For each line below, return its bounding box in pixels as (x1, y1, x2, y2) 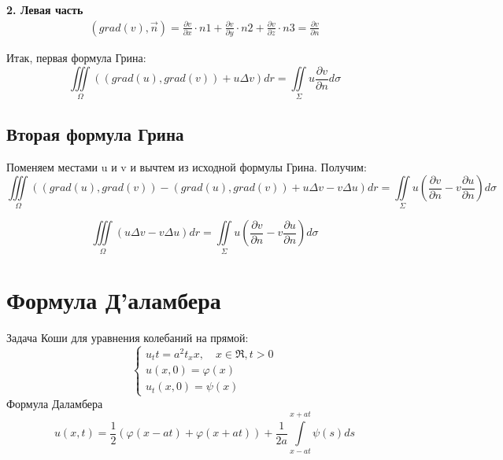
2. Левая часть (6, 2, 83, 17)
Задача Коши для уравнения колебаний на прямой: (6, 329, 249, 345)
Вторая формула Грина (6, 121, 184, 145)
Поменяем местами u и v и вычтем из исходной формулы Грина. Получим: (6, 158, 367, 175)
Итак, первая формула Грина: (6, 49, 146, 65)
